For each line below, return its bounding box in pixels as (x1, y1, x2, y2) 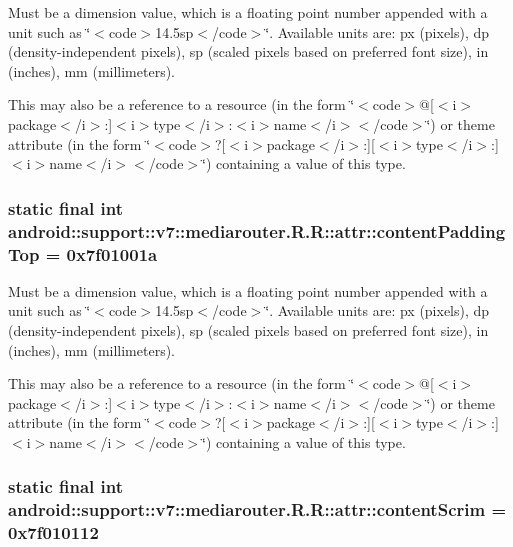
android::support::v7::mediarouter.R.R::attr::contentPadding (8, 218, 506, 243)
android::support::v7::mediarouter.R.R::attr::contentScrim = (8, 497, 507, 522)
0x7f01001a (66, 241, 158, 266)
